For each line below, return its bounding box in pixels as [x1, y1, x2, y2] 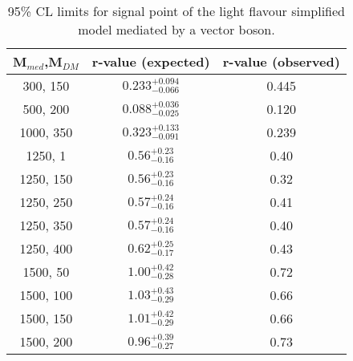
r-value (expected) [91, 52, 210, 71]
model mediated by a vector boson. [78, 20, 275, 39]
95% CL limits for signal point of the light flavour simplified [7, 2, 345, 20]
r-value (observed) [222, 52, 340, 71]
